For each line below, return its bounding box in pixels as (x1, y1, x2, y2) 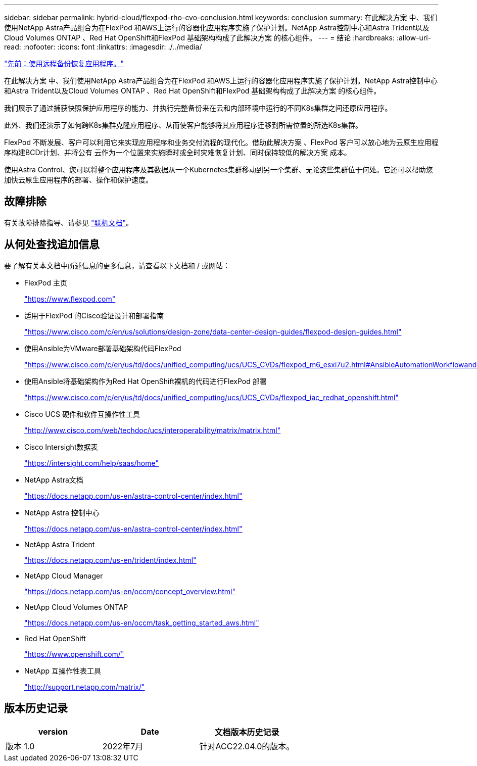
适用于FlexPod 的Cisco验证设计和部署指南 (24, 311, 164, 320)
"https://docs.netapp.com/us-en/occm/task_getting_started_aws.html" (24, 618, 259, 627)
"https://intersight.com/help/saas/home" (24, 458, 159, 467)
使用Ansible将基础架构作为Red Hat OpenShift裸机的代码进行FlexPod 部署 (24, 376, 267, 386)
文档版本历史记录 (214, 727, 279, 737)
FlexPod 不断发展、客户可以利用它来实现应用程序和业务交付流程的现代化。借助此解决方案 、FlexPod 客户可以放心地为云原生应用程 (4, 138, 439, 147)
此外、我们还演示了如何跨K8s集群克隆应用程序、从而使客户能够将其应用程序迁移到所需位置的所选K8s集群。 (4, 121, 362, 129)
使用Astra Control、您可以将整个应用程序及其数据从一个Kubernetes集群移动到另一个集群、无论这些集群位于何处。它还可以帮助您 (4, 165, 433, 174)
